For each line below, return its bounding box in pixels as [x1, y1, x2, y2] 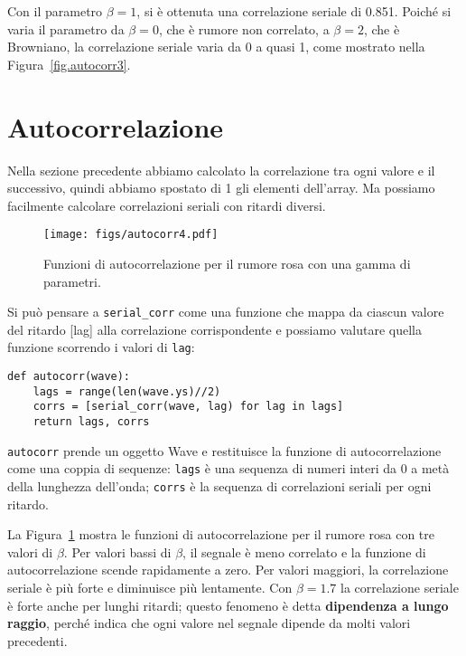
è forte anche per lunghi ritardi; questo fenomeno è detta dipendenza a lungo [7, 595, 449, 614]
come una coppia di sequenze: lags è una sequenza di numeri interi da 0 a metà [7, 459, 450, 478]
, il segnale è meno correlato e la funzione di [182, 542, 426, 561]
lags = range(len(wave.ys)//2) [33, 385, 221, 398]
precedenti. [7, 631, 68, 650]
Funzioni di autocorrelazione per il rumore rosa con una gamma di [43, 253, 411, 272]
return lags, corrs [33, 415, 150, 428]
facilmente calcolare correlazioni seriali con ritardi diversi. [7, 195, 326, 214]
